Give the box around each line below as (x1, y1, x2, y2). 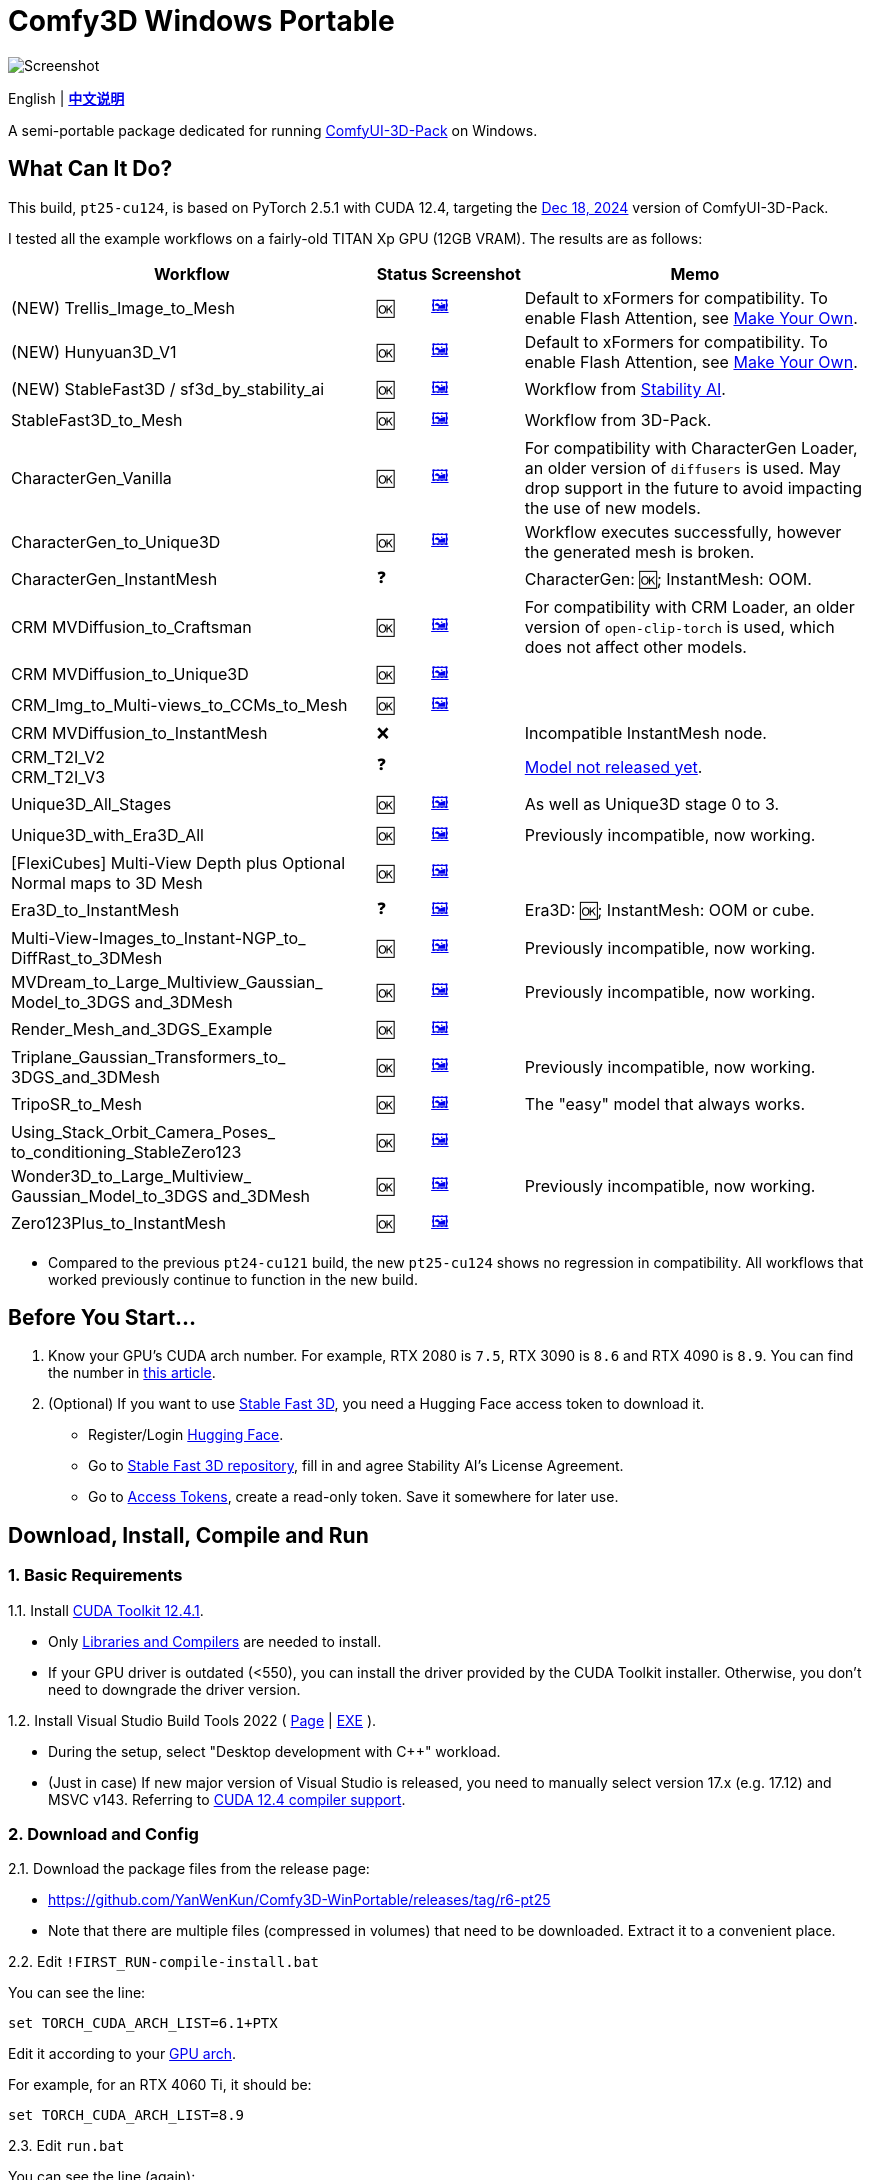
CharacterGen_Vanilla (11, 467, 172, 488)
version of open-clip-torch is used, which (524, 616, 835, 637)
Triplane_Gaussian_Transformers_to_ (11, 1046, 286, 1067)
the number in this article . (48, 1364, 216, 1382)
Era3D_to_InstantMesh (11, 900, 180, 921)
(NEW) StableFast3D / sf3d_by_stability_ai (11, 379, 325, 400)
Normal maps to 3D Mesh (11, 872, 203, 893)
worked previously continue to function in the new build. (48, 1270, 418, 1288)
